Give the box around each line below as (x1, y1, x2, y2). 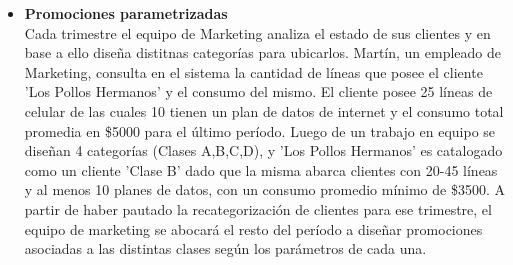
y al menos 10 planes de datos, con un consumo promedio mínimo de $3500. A (24, 179, 505, 200)
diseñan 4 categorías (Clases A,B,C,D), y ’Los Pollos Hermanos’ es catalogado (24, 140, 503, 161)
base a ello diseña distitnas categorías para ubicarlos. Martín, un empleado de (24, 42, 502, 63)
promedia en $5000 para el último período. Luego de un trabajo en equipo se (24, 120, 496, 141)
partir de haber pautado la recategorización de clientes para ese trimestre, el (24, 198, 492, 219)
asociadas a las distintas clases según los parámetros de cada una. (24, 238, 427, 259)
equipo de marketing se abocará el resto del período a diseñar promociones (24, 218, 483, 239)
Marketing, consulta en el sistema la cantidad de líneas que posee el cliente (24, 61, 483, 82)
